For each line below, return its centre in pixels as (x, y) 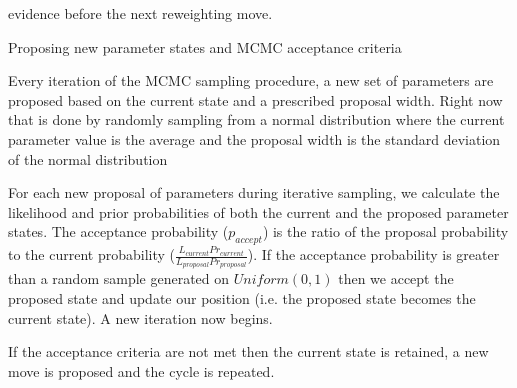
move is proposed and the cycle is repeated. (141, 370)
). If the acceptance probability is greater (373, 254)
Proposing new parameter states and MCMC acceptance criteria (205, 46)
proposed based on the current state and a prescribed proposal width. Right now (255, 99)
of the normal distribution (88, 158)
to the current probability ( (91, 254)
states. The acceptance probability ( (118, 231)
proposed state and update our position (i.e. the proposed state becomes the (242, 297)
